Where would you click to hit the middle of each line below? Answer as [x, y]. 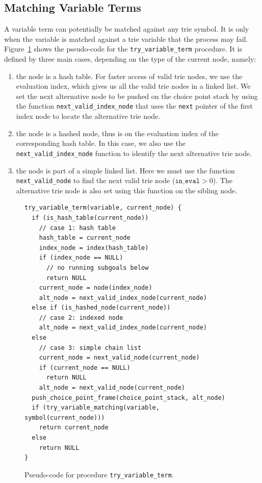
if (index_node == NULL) [81, 258]
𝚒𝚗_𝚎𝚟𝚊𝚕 [188, 181]
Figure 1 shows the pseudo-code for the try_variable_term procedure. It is [123, 49]
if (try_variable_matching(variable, [96, 408]
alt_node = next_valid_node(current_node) [112, 388]
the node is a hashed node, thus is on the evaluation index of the [117, 133]
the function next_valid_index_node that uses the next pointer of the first [134, 106]
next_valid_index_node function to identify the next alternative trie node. [134, 153]
